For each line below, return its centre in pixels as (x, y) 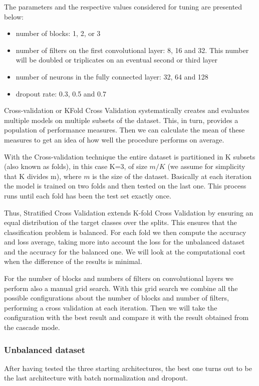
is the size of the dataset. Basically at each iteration (172, 176)
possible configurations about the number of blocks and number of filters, (116, 298)
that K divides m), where (43, 176)
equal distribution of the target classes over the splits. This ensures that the (120, 222)
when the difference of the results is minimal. (73, 261)
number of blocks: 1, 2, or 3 (58, 33)
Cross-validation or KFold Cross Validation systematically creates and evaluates (127, 110)
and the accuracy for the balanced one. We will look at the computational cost (125, 251)
